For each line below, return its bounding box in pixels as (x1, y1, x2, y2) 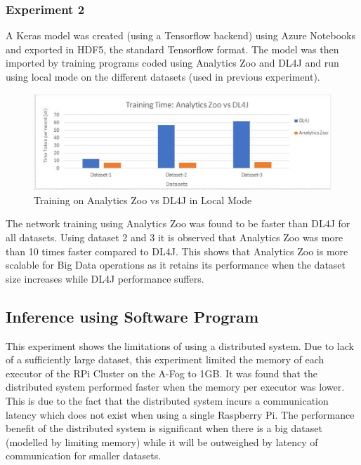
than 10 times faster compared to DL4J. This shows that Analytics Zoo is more (6, 243, 348, 258)
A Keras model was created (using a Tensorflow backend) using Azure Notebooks (6, 28, 355, 43)
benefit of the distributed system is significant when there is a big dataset (6, 421, 322, 436)
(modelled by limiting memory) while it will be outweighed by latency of (6, 434, 318, 449)
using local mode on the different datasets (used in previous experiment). (6, 69, 320, 83)
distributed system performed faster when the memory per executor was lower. (6, 379, 345, 394)
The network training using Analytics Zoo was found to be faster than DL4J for (6, 216, 350, 231)
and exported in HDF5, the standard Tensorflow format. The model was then (6, 41, 339, 56)
